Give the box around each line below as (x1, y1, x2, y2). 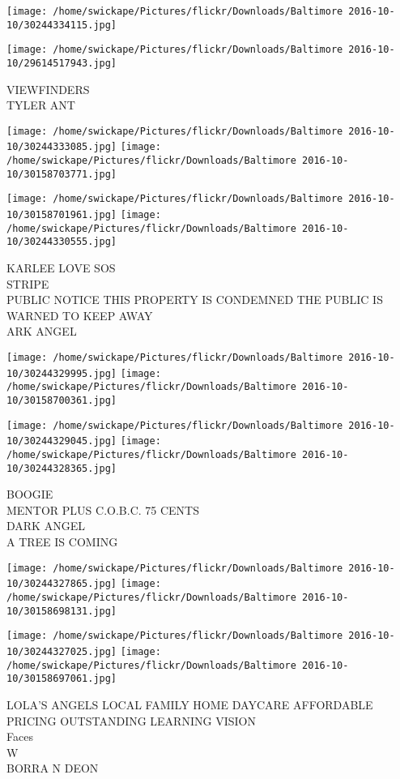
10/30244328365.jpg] (6, 462, 117, 474)
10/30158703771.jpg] (6, 168, 117, 180)
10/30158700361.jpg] (6, 395, 117, 406)
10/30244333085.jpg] (6, 141, 117, 153)
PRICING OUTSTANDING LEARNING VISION (6, 712, 256, 729)
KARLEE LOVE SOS (6, 259, 116, 276)
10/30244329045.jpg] (6, 435, 117, 447)
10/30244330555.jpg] (6, 236, 117, 248)
